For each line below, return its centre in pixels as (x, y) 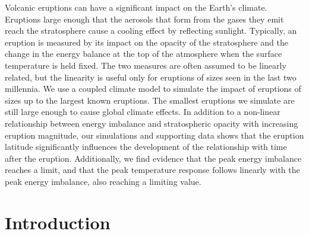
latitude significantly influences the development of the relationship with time (146, 147)
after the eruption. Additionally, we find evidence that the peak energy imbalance (153, 158)
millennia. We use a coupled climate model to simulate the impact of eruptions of (153, 89)
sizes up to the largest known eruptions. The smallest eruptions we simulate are (150, 100)
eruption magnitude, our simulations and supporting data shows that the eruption (154, 135)
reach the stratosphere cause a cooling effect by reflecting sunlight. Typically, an (151, 31)
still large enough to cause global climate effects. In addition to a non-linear (143, 112)
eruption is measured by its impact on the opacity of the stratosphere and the (146, 42)
